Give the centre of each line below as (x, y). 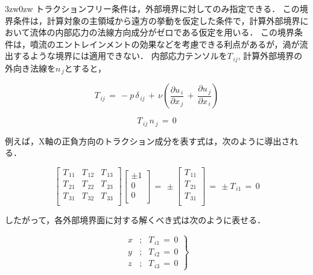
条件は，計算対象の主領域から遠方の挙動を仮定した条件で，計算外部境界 (156, 20)
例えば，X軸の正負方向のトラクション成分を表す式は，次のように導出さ (147, 141)
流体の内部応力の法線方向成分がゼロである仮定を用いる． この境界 (162, 32)
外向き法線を (30, 68)
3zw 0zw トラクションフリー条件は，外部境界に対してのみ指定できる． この (152, 8)
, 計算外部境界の (270, 56)
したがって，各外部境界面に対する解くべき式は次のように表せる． (135, 220)
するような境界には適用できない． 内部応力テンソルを (120, 56)
